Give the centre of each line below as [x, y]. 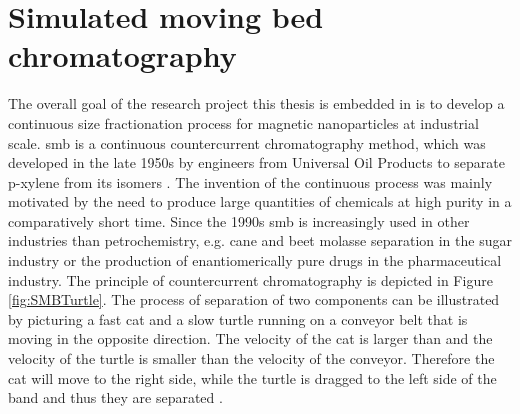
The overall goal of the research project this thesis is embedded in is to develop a [256, 103]
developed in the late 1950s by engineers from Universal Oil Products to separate [256, 162]
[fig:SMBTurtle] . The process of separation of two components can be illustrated [254, 299]
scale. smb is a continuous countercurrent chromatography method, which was [247, 142]
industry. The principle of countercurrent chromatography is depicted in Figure [250, 279]
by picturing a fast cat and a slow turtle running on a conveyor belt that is [238, 318]
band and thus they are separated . [115, 397]
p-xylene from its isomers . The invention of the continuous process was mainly [250, 181]
